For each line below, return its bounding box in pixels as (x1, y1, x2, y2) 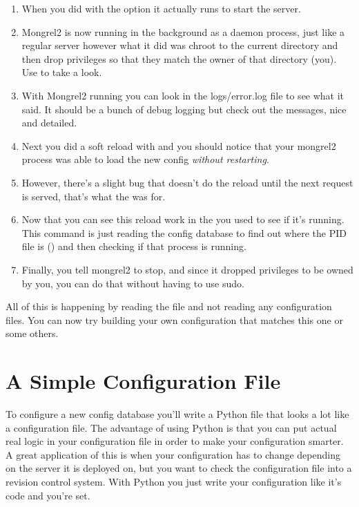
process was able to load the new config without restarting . (21, 152, 269, 166)
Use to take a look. (21, 65, 102, 79)
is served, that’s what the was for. (21, 189, 166, 203)
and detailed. (21, 115, 77, 130)
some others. (6, 326, 59, 341)
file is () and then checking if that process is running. (21, 239, 246, 254)
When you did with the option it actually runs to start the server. (21, 1, 301, 15)
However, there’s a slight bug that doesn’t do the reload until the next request (21, 175, 353, 189)
